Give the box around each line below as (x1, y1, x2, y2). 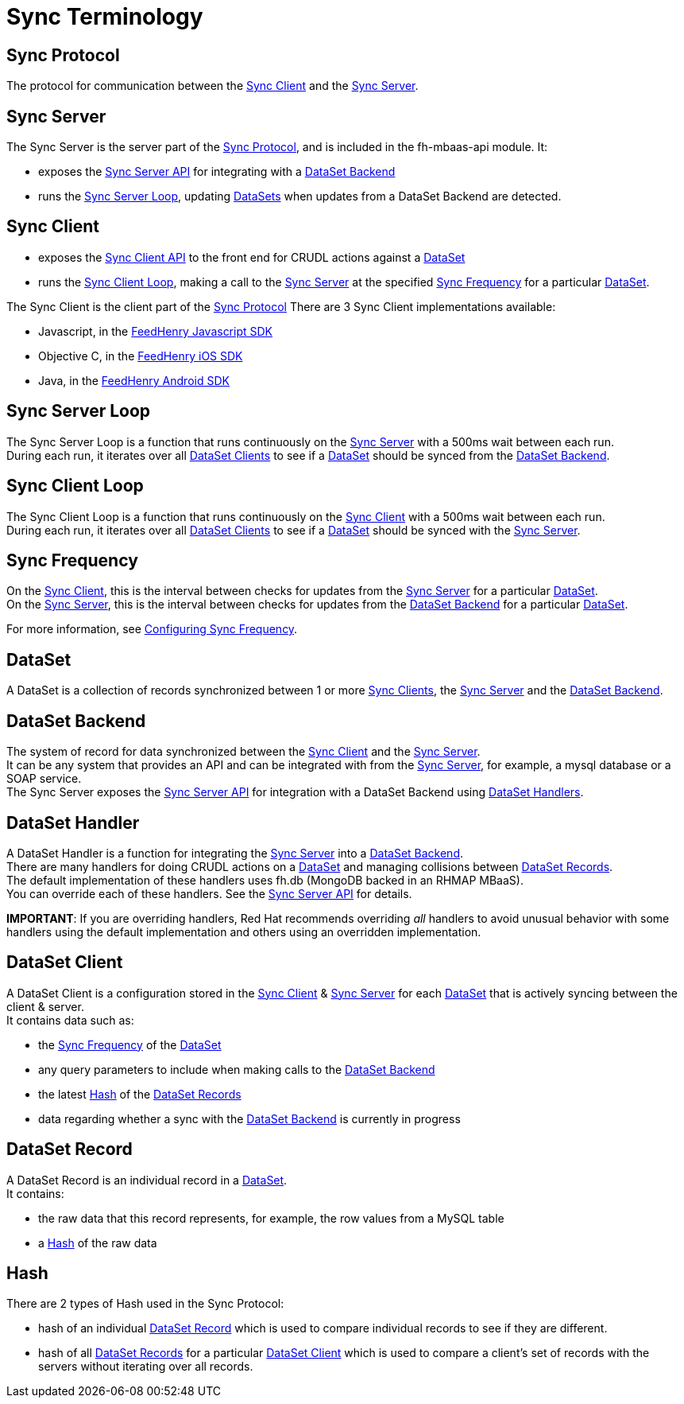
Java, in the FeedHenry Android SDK (38, 373, 230, 387)
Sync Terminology (6, 3, 203, 30)
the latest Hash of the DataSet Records (38, 1087, 242, 1101)
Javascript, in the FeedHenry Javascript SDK (38, 324, 273, 338)
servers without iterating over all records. (38, 1359, 253, 1374)
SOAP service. (6, 772, 82, 786)
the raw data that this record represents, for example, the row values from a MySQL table (38, 1211, 504, 1225)
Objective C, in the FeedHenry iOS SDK (38, 348, 243, 363)
